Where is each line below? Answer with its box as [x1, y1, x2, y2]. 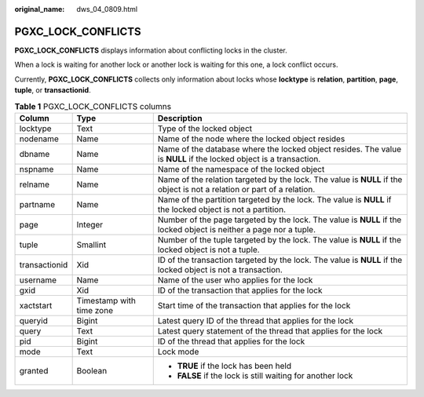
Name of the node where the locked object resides [157, 133, 345, 144]
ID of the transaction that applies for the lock [157, 285, 323, 296]
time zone [76, 304, 114, 315]
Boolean [76, 365, 108, 376]
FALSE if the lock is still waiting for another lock [177, 370, 353, 381]
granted [19, 365, 49, 376]
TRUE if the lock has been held [177, 360, 292, 371]
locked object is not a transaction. [157, 264, 283, 275]
